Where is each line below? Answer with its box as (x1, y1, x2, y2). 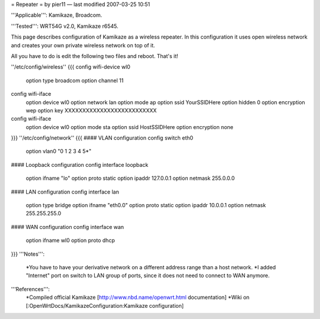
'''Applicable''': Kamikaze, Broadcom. (11, 12, 103, 19)
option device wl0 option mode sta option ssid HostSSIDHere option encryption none (25, 123, 233, 130)
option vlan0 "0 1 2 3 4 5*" (25, 148, 92, 155)
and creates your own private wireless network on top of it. (11, 41, 155, 49)
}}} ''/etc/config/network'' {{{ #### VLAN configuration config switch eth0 (11, 134, 194, 141)
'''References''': (11, 285, 50, 292)
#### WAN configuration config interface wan (11, 223, 124, 230)
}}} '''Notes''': (11, 250, 44, 257)
